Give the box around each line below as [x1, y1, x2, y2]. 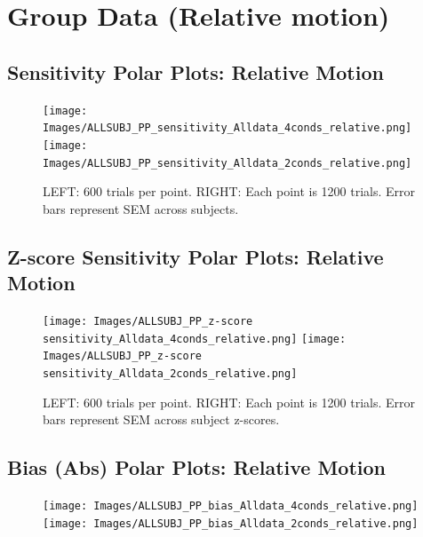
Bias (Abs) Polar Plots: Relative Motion [7, 454, 386, 481]
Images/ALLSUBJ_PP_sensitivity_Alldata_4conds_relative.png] [43, 122, 412, 135]
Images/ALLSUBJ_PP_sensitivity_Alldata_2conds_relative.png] [43, 156, 412, 170]
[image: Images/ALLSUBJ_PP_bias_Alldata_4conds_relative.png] [43, 500, 419, 512]
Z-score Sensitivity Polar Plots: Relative [7, 242, 384, 270]
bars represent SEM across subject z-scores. [43, 410, 280, 429]
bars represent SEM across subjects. [43, 199, 239, 217]
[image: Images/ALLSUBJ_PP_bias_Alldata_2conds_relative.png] [43, 517, 419, 530]
